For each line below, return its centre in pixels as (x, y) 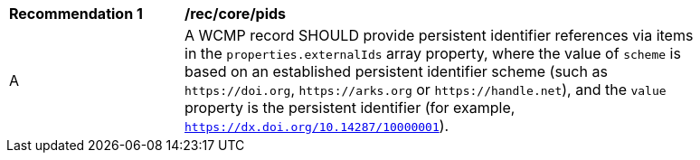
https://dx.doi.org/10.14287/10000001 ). (317, 126)
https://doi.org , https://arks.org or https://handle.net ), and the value (426, 89)
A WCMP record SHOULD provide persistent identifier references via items (439, 35)
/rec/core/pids (236, 14)
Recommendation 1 (76, 14)
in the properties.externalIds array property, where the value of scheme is (433, 53)
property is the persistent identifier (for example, (350, 108)
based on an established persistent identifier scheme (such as (396, 71)
